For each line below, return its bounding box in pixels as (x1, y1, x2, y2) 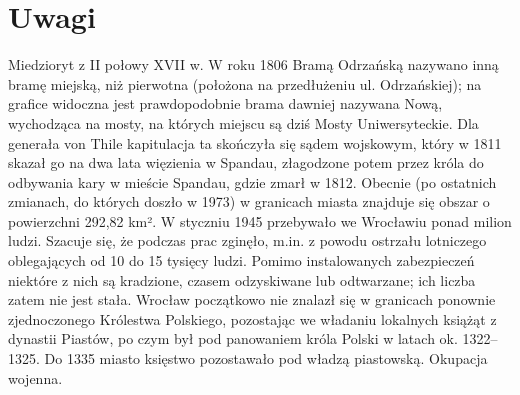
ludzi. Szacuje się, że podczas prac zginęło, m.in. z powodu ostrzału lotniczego (8, 230, 487, 251)
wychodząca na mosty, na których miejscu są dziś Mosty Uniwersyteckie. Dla (8, 112, 479, 133)
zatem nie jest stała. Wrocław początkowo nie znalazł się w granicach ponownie (8, 289, 496, 310)
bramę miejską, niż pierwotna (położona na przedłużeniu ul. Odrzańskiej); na (8, 73, 482, 94)
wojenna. (8, 367, 63, 388)
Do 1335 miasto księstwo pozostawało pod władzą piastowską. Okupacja (44, 348, 488, 369)
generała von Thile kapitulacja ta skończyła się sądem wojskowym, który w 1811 (8, 132, 502, 153)
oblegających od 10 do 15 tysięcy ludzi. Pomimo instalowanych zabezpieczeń (8, 250, 475, 271)
